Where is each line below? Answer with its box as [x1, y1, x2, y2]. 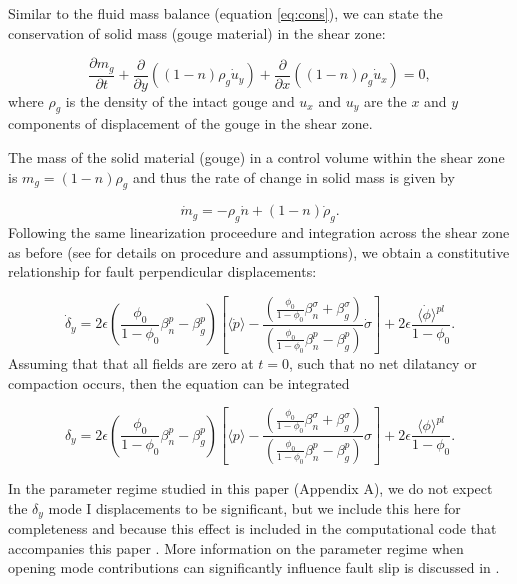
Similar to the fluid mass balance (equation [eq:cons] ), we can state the [8, 3, 443, 23]
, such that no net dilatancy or [289, 352, 477, 373]
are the [363, 90, 407, 111]
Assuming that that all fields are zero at [8, 352, 254, 373]
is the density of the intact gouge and [65, 90, 295, 111]
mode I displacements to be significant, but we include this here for [48, 497, 461, 518]
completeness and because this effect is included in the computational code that [8, 518, 497, 539]
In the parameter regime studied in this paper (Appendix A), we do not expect [8, 477, 493, 498]
